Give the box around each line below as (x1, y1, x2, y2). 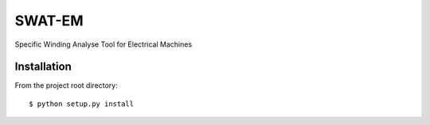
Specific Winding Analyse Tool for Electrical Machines (14, 40, 193, 49)
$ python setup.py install (29, 99, 135, 108)
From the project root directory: (14, 81, 119, 90)
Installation (14, 60, 72, 74)
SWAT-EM (14, 12, 84, 29)
